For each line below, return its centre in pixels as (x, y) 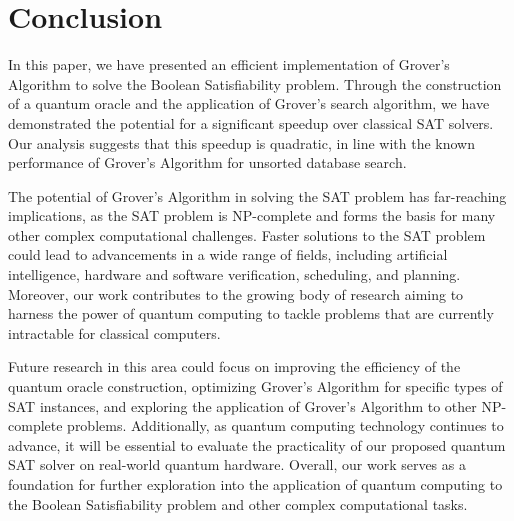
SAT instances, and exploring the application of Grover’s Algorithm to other (242, 405)
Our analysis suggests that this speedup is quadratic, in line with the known (241, 142)
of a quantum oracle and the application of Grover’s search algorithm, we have (249, 103)
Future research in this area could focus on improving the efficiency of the (234, 366)
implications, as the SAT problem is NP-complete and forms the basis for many (252, 215)
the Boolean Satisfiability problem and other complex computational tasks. (238, 503)
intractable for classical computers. (114, 332)
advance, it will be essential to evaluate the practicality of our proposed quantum (257, 444)
